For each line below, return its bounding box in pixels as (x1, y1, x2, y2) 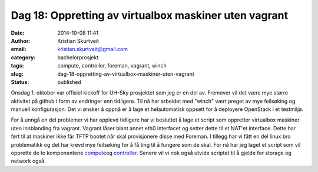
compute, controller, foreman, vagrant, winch (57, 62, 167, 69)
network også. (11, 157, 47, 164)
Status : (11, 78, 29, 85)
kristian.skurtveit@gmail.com (57, 46, 128, 53)
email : (11, 46, 26, 53)
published (57, 78, 82, 85)
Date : (11, 29, 25, 36)
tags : (11, 62, 24, 69)
